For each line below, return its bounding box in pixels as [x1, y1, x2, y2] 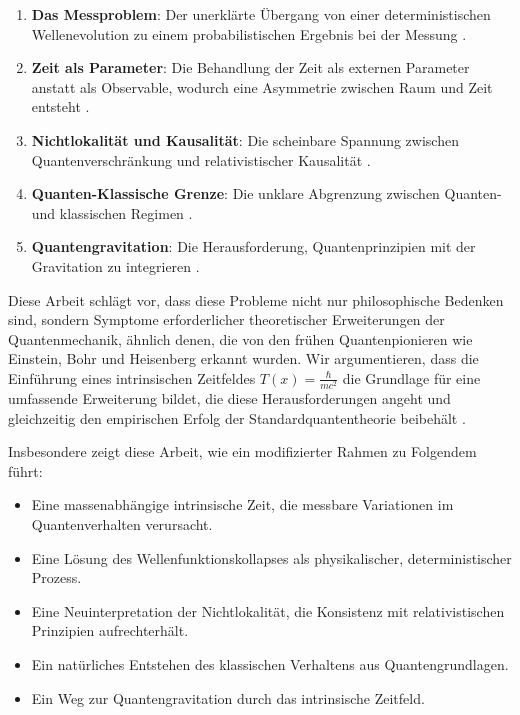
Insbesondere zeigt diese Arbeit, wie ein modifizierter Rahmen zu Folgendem [8, 441, 477, 462]
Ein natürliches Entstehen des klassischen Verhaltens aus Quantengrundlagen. [31, 653, 509, 674]
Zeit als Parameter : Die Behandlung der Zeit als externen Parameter [31, 57, 470, 78]
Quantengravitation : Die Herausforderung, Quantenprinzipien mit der [31, 236, 476, 257]
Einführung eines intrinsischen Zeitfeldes [8, 367, 256, 388]
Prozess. [31, 567, 82, 588]
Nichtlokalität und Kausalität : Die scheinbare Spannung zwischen [31, 129, 459, 150]
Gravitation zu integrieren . [31, 255, 200, 276]
